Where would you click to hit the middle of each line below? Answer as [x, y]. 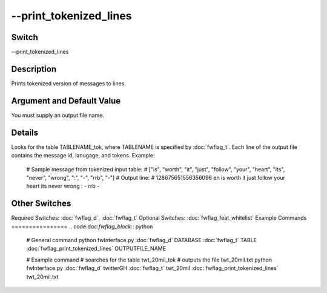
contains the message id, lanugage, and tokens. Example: [83, 156]
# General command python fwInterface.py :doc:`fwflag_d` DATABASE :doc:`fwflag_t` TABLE [142, 240]
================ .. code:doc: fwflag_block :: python [82, 226]
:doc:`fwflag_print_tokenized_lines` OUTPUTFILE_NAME [96, 249]
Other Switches [41, 204]
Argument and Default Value [66, 101]
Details [25, 132]
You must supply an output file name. [58, 115]
